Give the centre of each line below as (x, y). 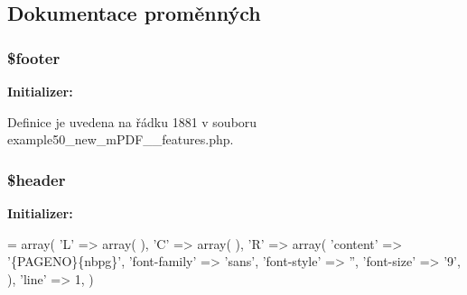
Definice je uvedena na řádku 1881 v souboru (132, 121)
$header (37, 179)
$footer (34, 57)
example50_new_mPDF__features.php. (121, 139)
